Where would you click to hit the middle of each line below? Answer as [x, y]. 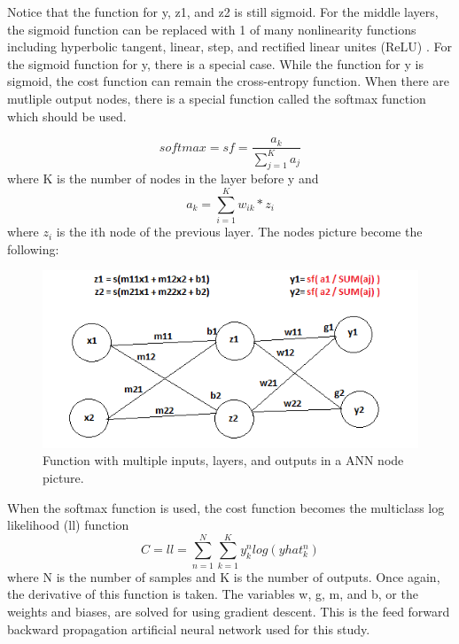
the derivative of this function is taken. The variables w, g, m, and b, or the [213, 594]
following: [33, 248]
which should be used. [67, 116]
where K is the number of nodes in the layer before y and [163, 178]
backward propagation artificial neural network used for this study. [189, 628]
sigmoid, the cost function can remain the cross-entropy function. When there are [229, 81]
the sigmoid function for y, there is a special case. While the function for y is [215, 63]
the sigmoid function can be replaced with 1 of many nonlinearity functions [212, 29]
